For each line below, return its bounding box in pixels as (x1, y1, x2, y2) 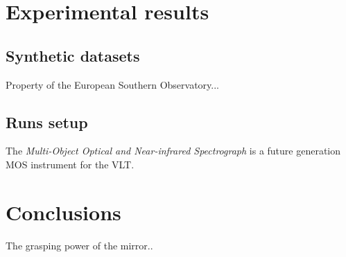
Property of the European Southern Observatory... (6, 77, 219, 91)
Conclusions (6, 197, 121, 226)
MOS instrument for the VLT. (6, 157, 135, 171)
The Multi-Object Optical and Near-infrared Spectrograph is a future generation (6, 143, 341, 158)
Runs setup (6, 111, 88, 132)
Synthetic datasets (6, 44, 140, 66)
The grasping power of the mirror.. (6, 238, 153, 252)
